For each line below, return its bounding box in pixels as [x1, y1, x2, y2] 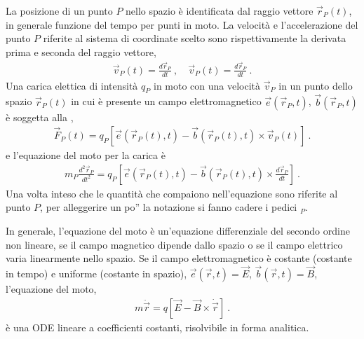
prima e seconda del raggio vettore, [6, 44, 156, 59]
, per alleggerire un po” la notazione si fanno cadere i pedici [40, 200, 297, 214]
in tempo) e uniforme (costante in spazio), [6, 265, 187, 280]
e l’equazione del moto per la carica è [6, 148, 166, 162]
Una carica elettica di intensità [6, 78, 138, 92]
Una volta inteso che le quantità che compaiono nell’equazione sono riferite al [6, 186, 338, 200]
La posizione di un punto [6, 4, 113, 18]
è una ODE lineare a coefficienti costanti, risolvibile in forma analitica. [6, 319, 309, 334]
